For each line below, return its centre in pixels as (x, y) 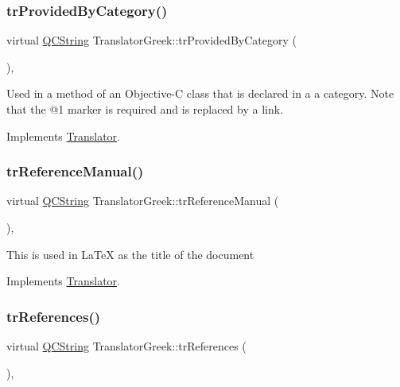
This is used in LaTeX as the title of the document (130, 254)
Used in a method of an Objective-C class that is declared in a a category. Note (200, 93)
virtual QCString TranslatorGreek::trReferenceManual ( (143, 201)
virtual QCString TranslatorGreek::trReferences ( (126, 346)
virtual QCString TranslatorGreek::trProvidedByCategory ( (151, 40)
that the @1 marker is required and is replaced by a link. (145, 109)
